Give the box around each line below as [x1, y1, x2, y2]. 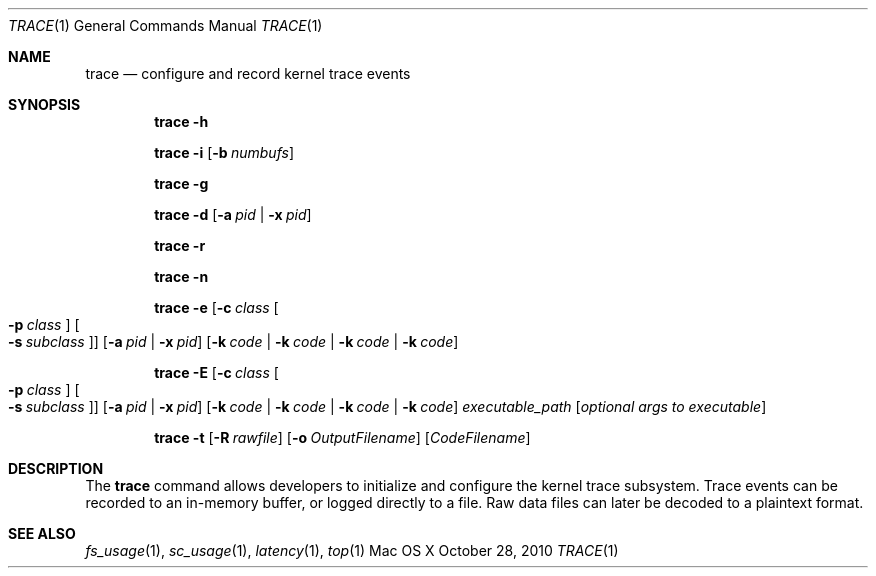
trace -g [154, 175, 209, 192]
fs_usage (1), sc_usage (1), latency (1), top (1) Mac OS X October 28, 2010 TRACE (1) [85, 542, 619, 559]
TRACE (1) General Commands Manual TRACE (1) [8, 17, 323, 34]
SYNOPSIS [8, 96, 81, 113]
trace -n [154, 268, 209, 285]
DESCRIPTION [8, 460, 104, 477]
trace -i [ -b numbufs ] [154, 144, 295, 161]
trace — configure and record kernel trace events [85, 65, 411, 82]
